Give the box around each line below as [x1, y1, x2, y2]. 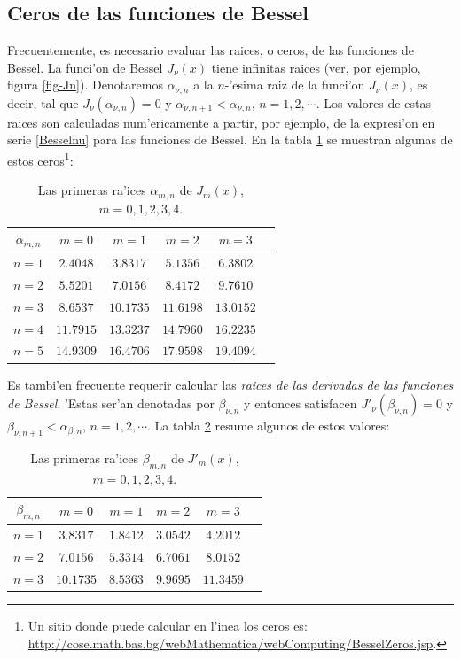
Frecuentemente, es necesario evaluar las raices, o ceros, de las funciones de [7, 41, 414, 59]
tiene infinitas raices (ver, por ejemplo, [211, 58, 421, 76]
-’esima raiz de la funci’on [224, 75, 365, 94]
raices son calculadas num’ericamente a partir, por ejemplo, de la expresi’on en [7, 112, 435, 131]
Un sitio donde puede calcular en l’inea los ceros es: [27, 616, 308, 635]
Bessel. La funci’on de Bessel [7, 58, 163, 76]
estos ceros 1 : [7, 149, 74, 169]
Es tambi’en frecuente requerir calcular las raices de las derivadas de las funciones [7, 375, 454, 393]
